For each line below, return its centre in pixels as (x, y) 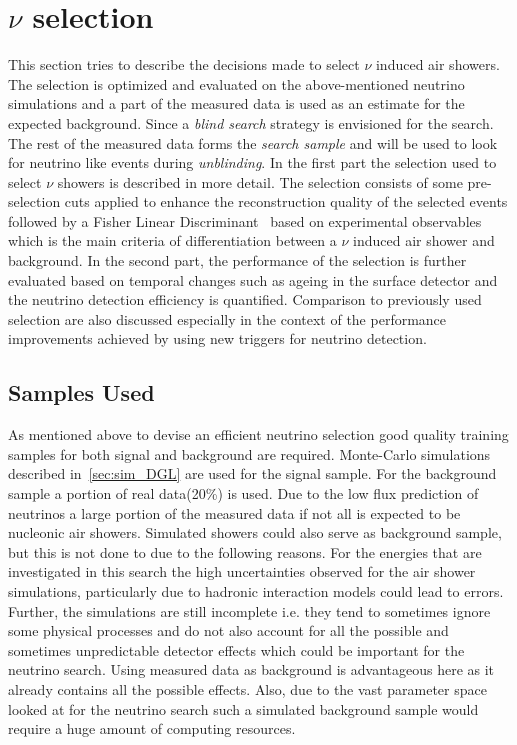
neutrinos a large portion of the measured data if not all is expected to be (234, 512)
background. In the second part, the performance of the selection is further (237, 260)
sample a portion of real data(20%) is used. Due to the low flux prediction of (243, 493)
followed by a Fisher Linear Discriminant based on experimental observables (245, 220)
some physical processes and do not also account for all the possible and (228, 630)
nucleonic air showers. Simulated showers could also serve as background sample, (255, 532)
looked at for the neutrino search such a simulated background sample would (243, 708)
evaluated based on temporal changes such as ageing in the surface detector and (253, 279)
